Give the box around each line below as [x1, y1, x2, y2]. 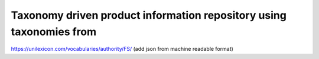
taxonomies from [11, 25, 97, 38]
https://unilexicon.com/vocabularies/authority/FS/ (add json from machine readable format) [11, 46, 233, 53]
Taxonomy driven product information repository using [11, 9, 287, 22]
